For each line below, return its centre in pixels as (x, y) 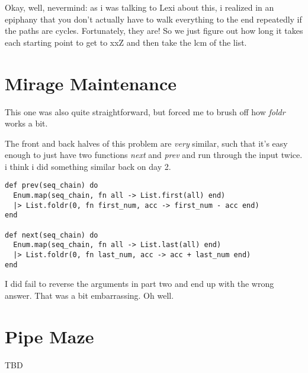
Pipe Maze (49, 336)
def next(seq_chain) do (52, 235)
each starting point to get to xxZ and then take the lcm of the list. (126, 42)
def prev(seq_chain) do (52, 186)
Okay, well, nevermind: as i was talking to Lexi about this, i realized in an (139, 7)
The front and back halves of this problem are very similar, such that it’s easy (146, 143)
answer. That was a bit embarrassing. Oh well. (89, 295)
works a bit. (26, 123)
